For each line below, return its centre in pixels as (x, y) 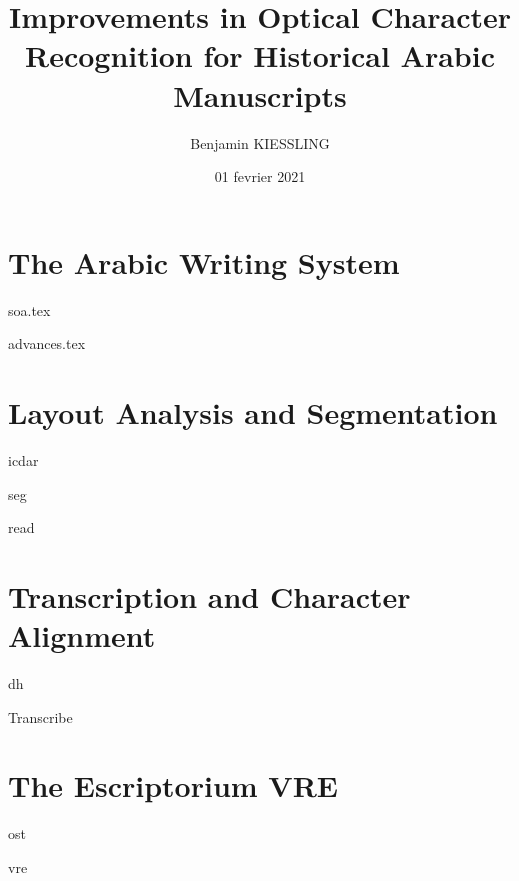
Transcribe (40, 716)
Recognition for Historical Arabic (259, 55)
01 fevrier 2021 (260, 176)
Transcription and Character (209, 595)
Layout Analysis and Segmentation (253, 412)
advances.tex (47, 343)
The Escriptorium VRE (173, 785)
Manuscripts (260, 94)
